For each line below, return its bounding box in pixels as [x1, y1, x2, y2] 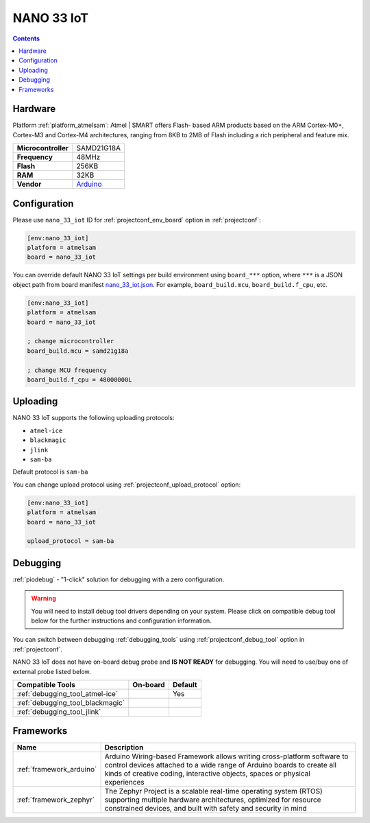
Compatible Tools [16, 680, 75, 689]
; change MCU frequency [27, 366, 108, 374]
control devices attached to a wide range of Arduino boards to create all [104, 761, 337, 770]
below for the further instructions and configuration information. [31, 616, 212, 625]
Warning [31, 594, 56, 603]
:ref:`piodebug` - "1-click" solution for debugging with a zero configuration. [12, 575, 225, 583]
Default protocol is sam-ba [12, 467, 88, 476]
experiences [104, 778, 145, 787]
